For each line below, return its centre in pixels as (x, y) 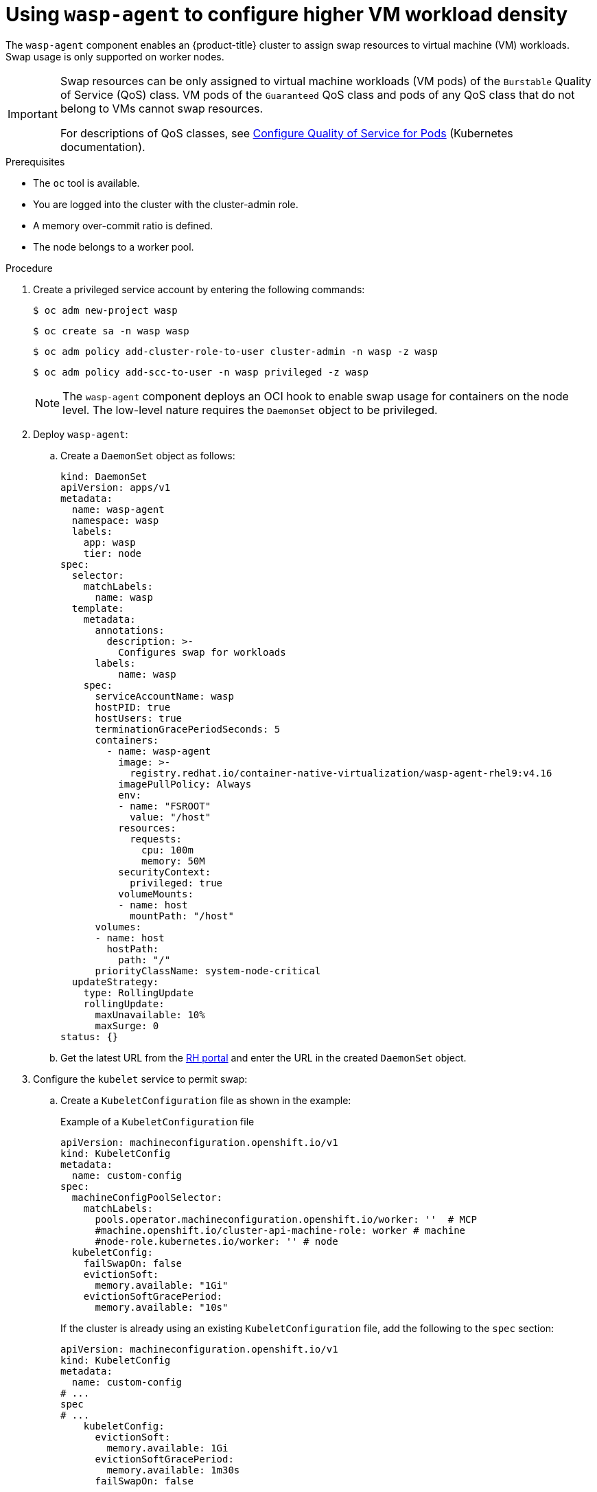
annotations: (130, 630)
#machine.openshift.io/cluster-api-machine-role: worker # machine (280, 1230)
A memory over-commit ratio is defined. (123, 225)
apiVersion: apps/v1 (116, 487)
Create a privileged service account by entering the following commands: (199, 289)
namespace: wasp (115, 520)
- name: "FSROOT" (165, 806)
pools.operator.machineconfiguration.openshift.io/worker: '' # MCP (286, 1219)
